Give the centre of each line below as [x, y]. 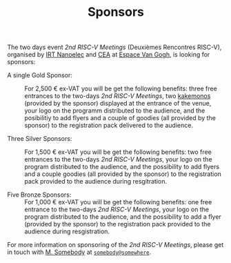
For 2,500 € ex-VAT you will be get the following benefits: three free [121, 89]
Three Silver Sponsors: [40, 139]
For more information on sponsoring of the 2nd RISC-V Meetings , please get [115, 245]
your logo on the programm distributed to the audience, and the [115, 110]
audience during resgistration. [67, 231]
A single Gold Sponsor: [40, 75]
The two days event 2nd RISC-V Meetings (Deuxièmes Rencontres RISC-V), [114, 47]
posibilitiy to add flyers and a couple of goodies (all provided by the [120, 118]
